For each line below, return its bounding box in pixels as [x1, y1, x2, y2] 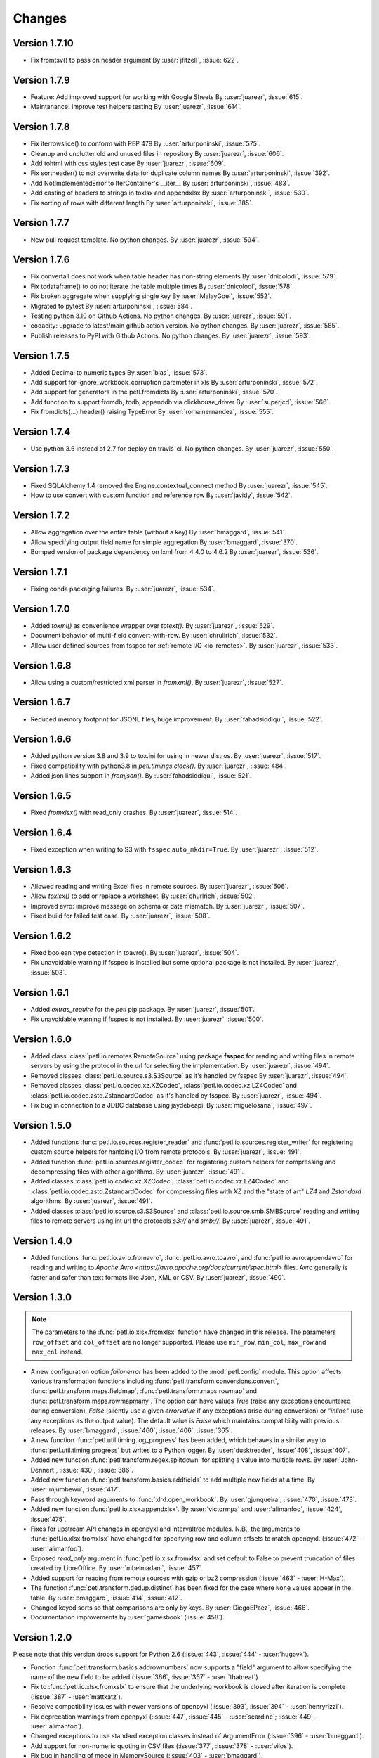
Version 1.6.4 [13, 826, 72, 838]
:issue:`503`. [30, 968, 67, 977]
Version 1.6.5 [13, 790, 72, 802]
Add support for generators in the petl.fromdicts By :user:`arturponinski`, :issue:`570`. [30, 387, 278, 397]
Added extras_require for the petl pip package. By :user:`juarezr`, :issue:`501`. [30, 1005, 255, 1013]
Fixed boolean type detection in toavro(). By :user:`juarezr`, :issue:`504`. [30, 949, 239, 957]
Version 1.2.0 [13, 1631, 72, 1643]
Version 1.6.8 [13, 660, 72, 672]
